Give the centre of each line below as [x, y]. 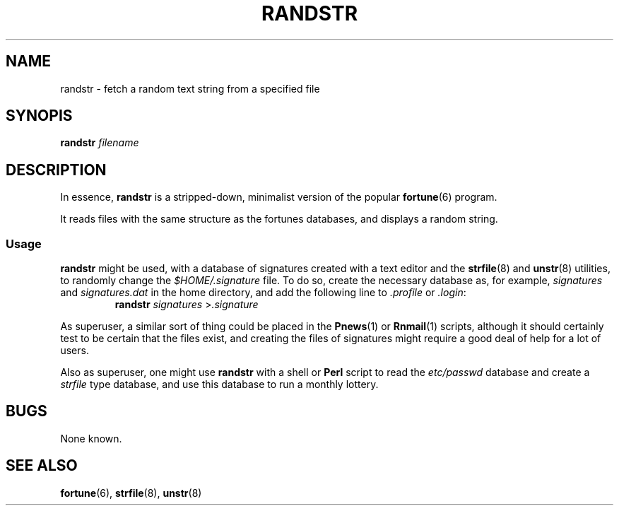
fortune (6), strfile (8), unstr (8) [131, 493]
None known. [91, 438]
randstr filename [100, 143]
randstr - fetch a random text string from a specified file [190, 88]
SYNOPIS [39, 116]
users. [75, 351]
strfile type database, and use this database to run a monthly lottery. [219, 384]
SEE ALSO [42, 466]
